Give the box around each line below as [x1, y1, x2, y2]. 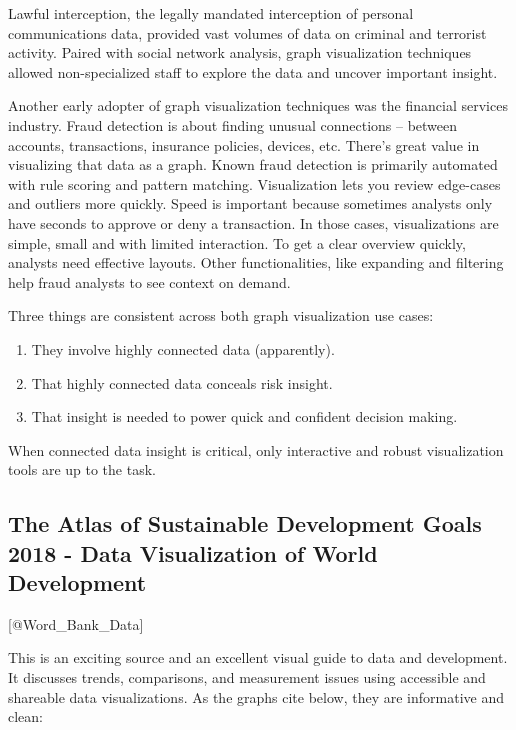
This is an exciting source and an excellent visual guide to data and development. [8, 647, 508, 668]
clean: [8, 706, 43, 727]
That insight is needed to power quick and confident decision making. [31, 406, 458, 427]
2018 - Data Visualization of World [8, 537, 378, 568]
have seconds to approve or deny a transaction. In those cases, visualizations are [8, 212, 499, 233]
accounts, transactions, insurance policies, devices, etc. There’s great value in [8, 134, 480, 155]
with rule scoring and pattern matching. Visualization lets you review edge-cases [8, 173, 501, 194]
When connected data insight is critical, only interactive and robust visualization [8, 439, 504, 460]
